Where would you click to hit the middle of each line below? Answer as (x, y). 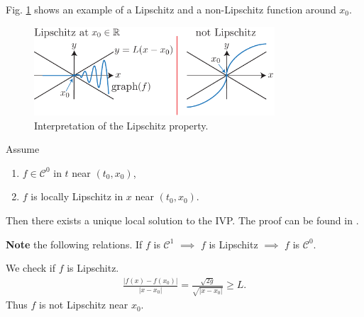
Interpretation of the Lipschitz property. (121, 125)
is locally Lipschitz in (77, 196)
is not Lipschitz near (84, 305)
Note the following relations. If (74, 244)
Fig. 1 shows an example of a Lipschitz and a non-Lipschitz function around (171, 9)
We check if (31, 268)
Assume (23, 149)
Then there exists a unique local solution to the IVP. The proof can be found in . (182, 220)
